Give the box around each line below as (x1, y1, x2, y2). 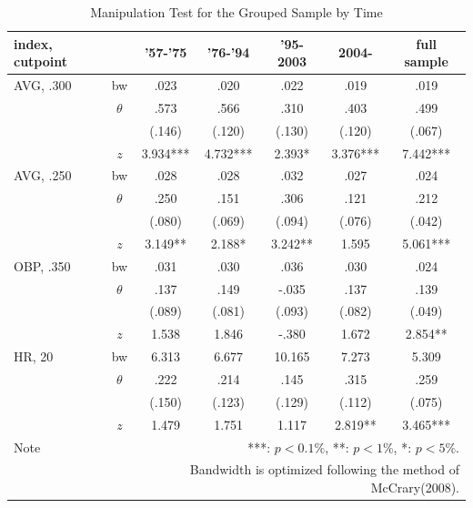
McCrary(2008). (370, 477, 459, 496)
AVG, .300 (14, 76, 72, 95)
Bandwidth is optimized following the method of (189, 460, 459, 479)
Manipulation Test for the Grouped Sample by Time (90, 3, 383, 21)
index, (14, 34, 53, 53)
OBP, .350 (14, 256, 71, 275)
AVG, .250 (14, 166, 72, 185)
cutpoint (14, 52, 68, 71)
